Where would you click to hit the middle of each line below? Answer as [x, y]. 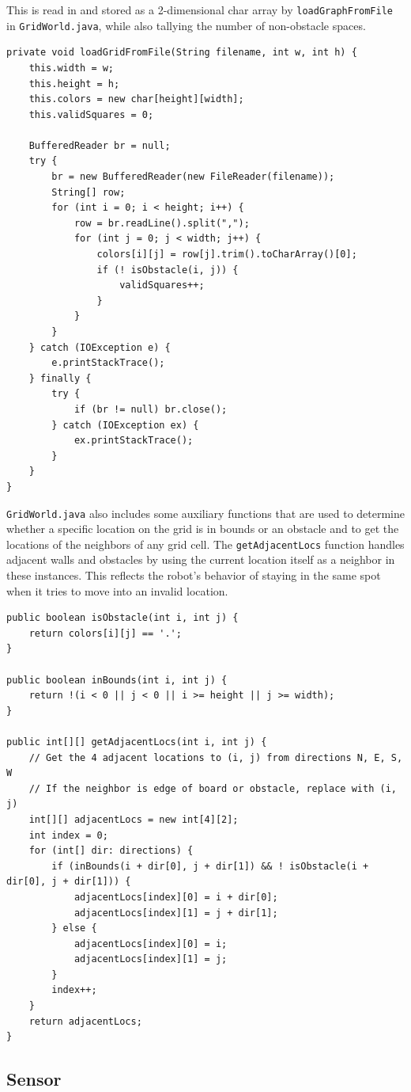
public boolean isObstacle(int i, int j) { [123, 618]
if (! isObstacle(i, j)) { [168, 270]
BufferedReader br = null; [100, 145]
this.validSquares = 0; [91, 114]
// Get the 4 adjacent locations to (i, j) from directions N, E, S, [216, 757]
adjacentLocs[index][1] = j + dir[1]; [176, 913]
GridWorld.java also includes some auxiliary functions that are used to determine [206, 513]
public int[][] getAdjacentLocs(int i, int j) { [137, 742]
